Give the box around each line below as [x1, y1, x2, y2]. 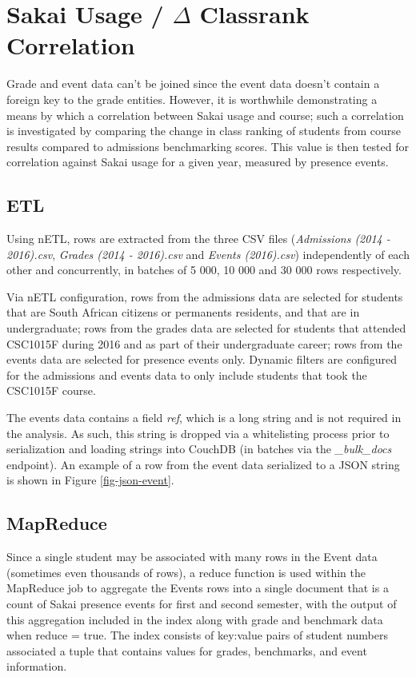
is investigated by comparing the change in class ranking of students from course [6, 122, 402, 139]
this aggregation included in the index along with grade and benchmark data [6, 611, 383, 627]
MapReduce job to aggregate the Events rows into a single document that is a [6, 579, 389, 596]
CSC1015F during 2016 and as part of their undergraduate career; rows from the [6, 335, 402, 352]
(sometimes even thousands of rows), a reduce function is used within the [6, 564, 366, 580]
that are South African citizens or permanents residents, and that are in [6, 304, 360, 321]
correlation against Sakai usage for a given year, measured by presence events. [6, 153, 389, 170]
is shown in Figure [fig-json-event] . [6, 472, 174, 488]
